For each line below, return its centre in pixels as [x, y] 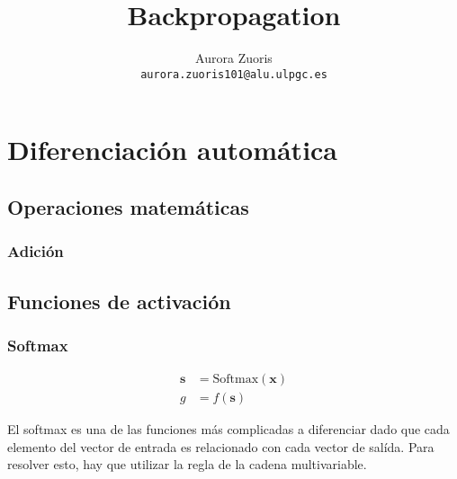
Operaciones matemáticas [128, 206]
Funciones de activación [119, 301]
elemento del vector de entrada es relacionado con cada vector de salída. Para [221, 446]
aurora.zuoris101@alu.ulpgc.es [234, 74]
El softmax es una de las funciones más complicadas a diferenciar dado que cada [228, 429]
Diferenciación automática [173, 150]
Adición [36, 251]
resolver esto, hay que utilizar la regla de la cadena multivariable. [187, 464]
